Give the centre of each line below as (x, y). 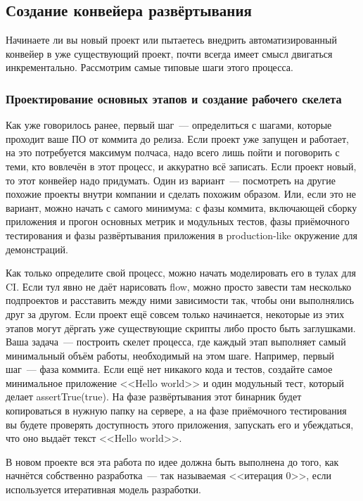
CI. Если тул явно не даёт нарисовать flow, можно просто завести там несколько (179, 286)
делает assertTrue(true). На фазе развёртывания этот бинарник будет (154, 397)
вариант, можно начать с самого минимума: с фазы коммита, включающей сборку (181, 207)
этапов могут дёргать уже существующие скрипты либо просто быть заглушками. (181, 328)
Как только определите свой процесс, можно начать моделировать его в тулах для (181, 273)
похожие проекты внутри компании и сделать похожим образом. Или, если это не (181, 194)
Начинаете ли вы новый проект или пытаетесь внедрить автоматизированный (171, 40)
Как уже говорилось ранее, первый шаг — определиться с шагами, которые (169, 125)
